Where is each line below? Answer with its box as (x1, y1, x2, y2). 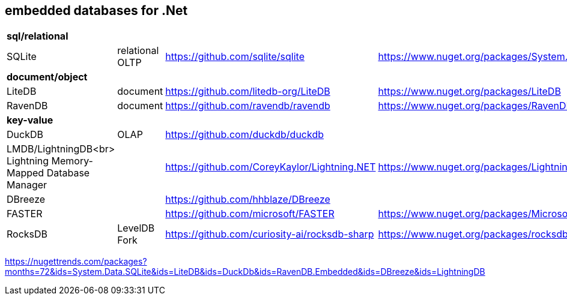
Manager (7, 179, 47, 191)
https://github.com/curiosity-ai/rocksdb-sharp (165, 228, 374, 241)
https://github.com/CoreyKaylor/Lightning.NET (165, 161, 376, 173)
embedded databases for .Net (5, 3, 188, 18)
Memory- (51, 155, 93, 167)
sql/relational (7, 30, 68, 43)
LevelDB (117, 222, 155, 235)
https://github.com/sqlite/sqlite (165, 50, 305, 63)
